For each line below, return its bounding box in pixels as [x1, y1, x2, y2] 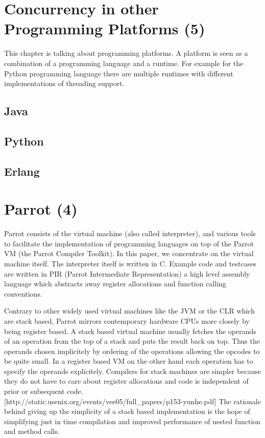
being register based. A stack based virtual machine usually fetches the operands [4, 325, 256, 336]
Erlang [4, 163, 40, 179]
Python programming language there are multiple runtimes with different [4, 68, 233, 78]
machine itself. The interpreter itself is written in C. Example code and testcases [4, 258, 256, 268]
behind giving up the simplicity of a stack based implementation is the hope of [4, 406, 250, 416]
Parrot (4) [4, 198, 78, 219]
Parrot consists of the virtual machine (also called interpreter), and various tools [4, 228, 256, 239]
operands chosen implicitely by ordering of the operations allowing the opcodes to [4, 345, 260, 356]
